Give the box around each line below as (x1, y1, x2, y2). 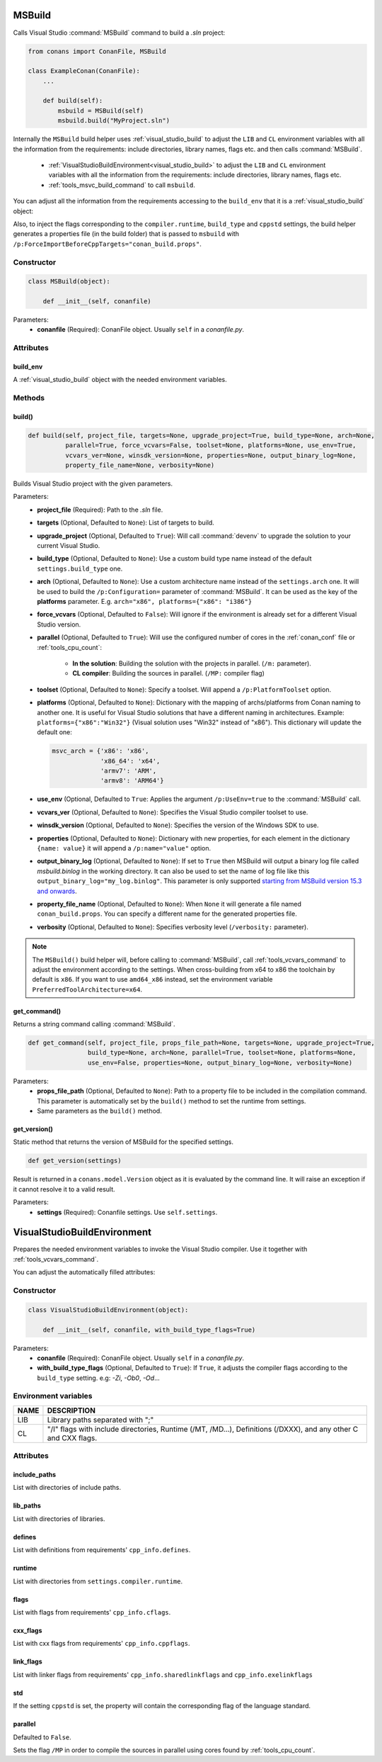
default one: (37, 728, 72, 736)
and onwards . (37, 887, 77, 895)
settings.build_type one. (37, 564, 123, 573)
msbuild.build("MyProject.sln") (57, 117, 170, 125)
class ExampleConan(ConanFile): (28, 67, 141, 75)
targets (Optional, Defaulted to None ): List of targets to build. (37, 518, 215, 527)
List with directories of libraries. (13, 1514, 105, 1523)
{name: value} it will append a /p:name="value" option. (37, 844, 212, 852)
